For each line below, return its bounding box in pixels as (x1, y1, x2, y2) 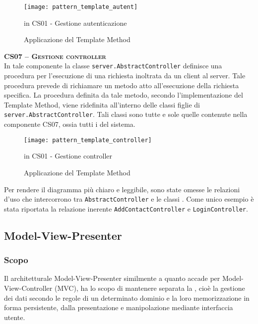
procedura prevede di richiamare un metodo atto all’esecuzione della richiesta (4, 80, 239, 90)
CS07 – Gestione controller (4, 51, 106, 61)
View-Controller (4, 283, 53, 293)
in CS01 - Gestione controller (24, 151, 112, 161)
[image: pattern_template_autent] (24, 3, 138, 10)
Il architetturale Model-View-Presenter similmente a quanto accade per (4, 273, 220, 283)
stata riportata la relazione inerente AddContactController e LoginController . (4, 203, 248, 214)
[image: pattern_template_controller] (24, 136, 152, 144)
